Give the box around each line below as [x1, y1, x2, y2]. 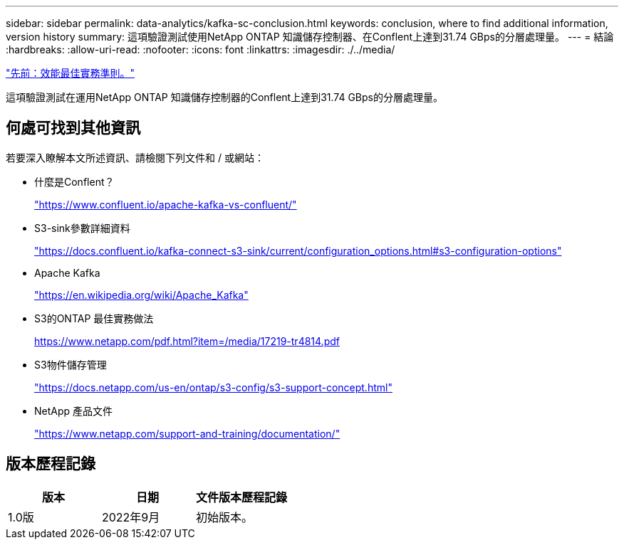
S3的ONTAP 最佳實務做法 [34, 312, 154, 324]
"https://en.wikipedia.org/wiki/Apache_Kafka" [34, 288, 249, 301]
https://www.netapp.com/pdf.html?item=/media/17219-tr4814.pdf [34, 334, 340, 347]
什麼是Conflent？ [34, 175, 115, 188]
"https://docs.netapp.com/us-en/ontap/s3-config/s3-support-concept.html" [34, 381, 392, 393]
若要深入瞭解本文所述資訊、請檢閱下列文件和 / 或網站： [6, 151, 264, 164]
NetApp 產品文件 [34, 404, 113, 417]
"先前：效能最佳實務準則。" [6, 67, 135, 79]
